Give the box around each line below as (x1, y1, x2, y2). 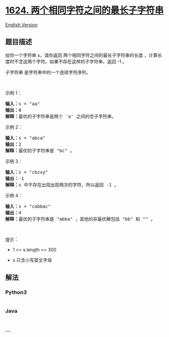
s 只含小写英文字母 (12, 257, 52, 263)
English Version (5, 21, 38, 28)
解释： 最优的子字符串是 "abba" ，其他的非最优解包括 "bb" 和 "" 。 (5, 216, 155, 222)
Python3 (5, 289, 27, 296)
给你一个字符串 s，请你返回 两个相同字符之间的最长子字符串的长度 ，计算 (5, 52, 158, 58)
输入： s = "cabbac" (5, 203, 51, 209)
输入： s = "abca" (5, 135, 46, 141)
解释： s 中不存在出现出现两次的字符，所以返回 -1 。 (5, 182, 119, 188)
